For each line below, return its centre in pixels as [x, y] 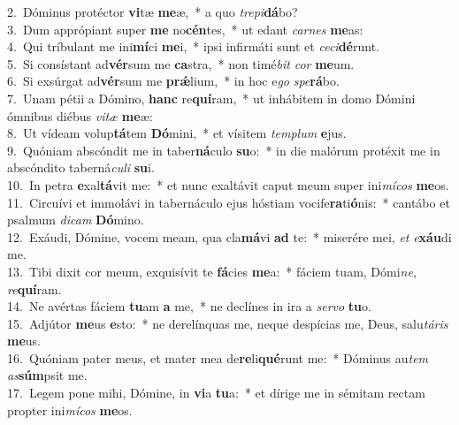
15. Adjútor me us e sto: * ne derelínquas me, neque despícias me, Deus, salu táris [228, 323]
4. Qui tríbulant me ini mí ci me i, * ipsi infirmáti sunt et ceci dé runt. [193, 46]
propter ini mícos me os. [70, 410]
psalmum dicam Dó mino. [76, 220]
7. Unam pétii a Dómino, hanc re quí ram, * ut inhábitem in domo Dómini [211, 98]
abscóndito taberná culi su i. [81, 167]
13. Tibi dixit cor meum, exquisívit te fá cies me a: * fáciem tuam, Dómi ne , [212, 271]
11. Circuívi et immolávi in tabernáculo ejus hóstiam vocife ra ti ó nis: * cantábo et [229, 202]
